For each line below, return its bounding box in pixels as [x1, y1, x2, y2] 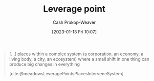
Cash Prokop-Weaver [52, 19, 96, 25]
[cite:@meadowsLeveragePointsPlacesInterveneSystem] [9, 70, 124, 76]
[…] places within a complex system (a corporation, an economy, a [9, 51, 144, 57]
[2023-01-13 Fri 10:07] [51, 29, 97, 34]
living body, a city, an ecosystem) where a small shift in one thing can [9, 56, 150, 62]
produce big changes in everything [9, 61, 80, 67]
